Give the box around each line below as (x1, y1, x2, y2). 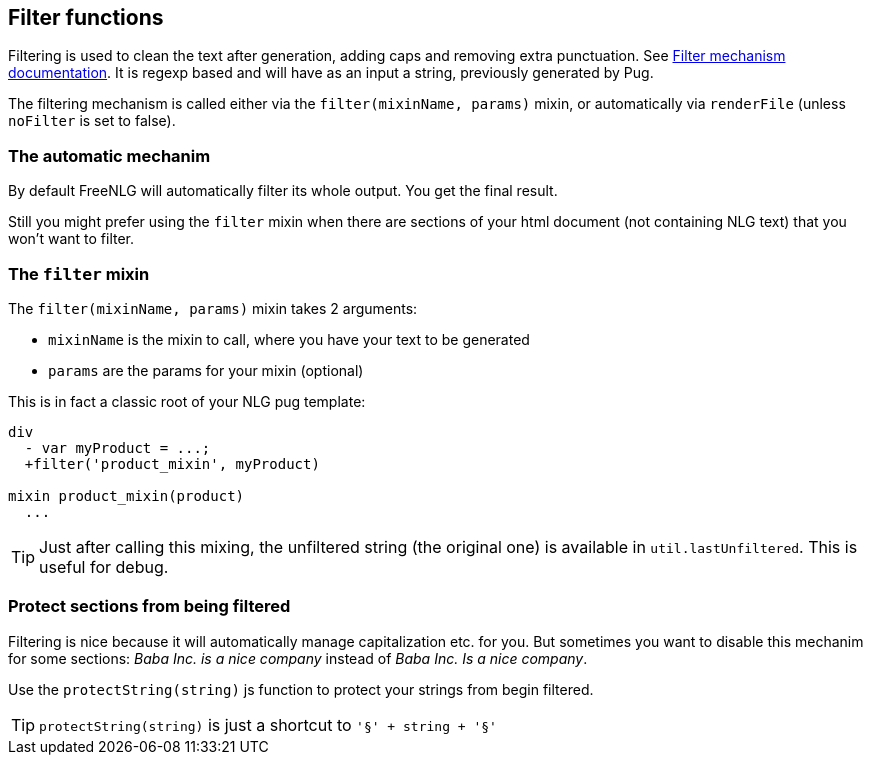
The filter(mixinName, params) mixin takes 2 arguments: (8, 299, 418, 317)
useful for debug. (39, 556, 169, 577)
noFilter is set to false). (8, 112, 176, 130)
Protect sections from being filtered (8, 596, 291, 617)
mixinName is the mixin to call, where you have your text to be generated (48, 330, 530, 348)
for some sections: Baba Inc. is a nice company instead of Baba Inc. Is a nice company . (8, 649, 588, 667)
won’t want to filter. (8, 230, 135, 248)
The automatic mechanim (8, 145, 211, 166)
